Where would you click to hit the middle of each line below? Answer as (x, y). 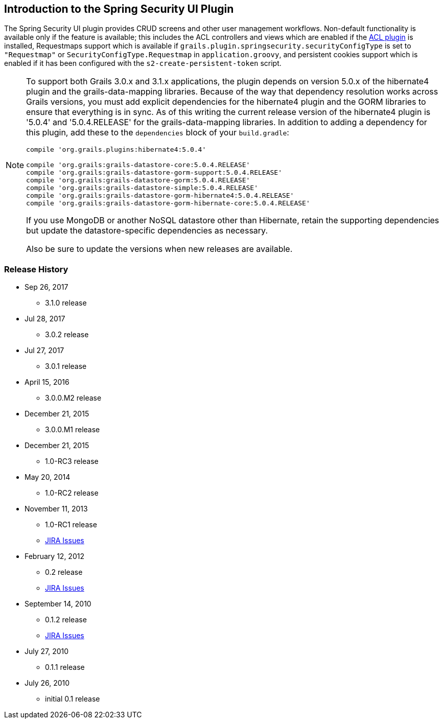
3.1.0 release (66, 303)
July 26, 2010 (47, 683)
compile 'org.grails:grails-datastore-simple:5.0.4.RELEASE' (142, 188)
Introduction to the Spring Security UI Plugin (119, 9)
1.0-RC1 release (71, 525)
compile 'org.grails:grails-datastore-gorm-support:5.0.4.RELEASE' (154, 173)
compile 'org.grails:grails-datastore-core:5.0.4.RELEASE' (138, 165)
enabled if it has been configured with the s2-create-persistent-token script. (143, 63)
